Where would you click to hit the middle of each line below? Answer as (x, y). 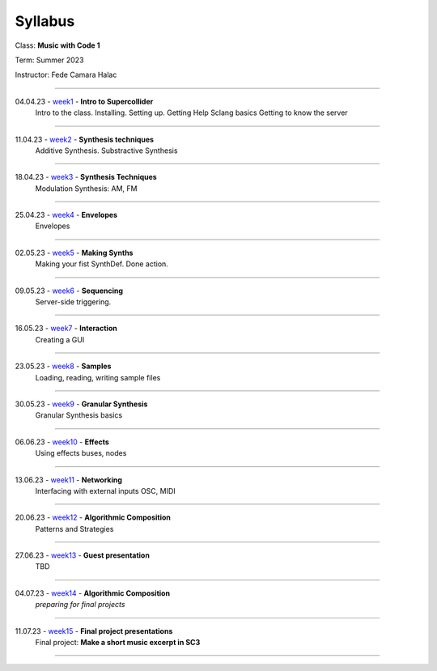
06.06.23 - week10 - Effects (62, 442)
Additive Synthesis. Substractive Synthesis (106, 151)
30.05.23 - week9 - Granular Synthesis (81, 404)
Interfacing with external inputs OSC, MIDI (105, 491)
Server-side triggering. (73, 302)
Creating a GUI (60, 339)
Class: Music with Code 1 (57, 45)
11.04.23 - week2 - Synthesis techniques (84, 139)
